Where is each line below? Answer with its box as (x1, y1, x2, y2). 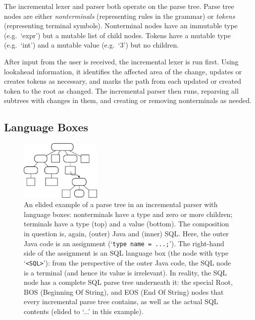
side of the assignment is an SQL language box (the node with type (24, 248, 229, 258)
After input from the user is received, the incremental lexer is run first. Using (4, 56, 239, 66)
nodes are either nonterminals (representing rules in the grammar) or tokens (4, 10, 235, 21)
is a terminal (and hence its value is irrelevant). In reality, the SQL (24, 267, 227, 277)
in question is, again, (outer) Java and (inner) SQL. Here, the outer (24, 228, 229, 239)
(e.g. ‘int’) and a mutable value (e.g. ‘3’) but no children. (4, 40, 179, 50)
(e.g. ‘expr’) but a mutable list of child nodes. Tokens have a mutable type (4, 30, 231, 40)
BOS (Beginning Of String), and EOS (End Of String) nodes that (24, 286, 224, 297)
